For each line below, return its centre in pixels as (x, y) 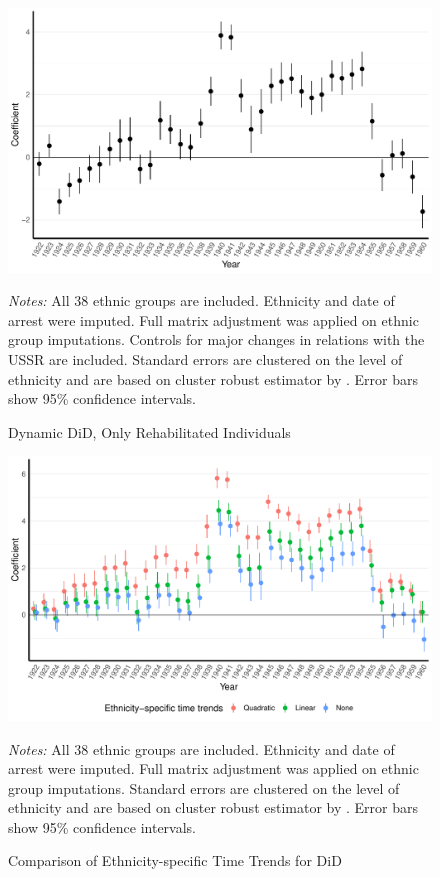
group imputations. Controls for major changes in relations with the (216, 339)
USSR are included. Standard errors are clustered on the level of (205, 358)
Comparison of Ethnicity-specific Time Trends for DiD (175, 860)
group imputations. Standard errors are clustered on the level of (204, 787)
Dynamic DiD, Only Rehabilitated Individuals (149, 431)
